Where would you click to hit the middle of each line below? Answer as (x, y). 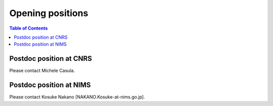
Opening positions (49, 13)
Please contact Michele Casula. (42, 71)
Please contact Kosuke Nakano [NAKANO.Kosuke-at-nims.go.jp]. (77, 97)
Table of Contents (29, 28)
